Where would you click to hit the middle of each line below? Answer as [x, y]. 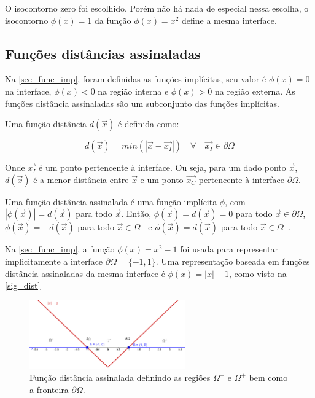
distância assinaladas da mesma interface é [85, 273]
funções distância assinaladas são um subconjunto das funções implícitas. [142, 103]
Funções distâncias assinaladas [103, 53]
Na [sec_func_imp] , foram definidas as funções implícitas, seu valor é [136, 79]
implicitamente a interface [54, 261]
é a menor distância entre [81, 179]
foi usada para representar [229, 249]
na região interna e [133, 91]
